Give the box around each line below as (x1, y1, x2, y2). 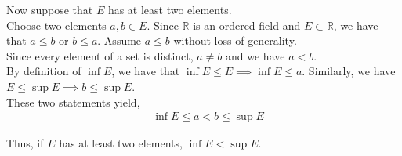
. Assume (97, 32, 142, 49)
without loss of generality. (173, 32, 297, 49)
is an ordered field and (193, 16, 301, 33)
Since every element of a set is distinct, (6, 47, 194, 63)
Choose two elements (6, 16, 107, 33)
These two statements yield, (6, 93, 140, 110)
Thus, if (6, 135, 44, 151)
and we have (226, 47, 285, 63)
